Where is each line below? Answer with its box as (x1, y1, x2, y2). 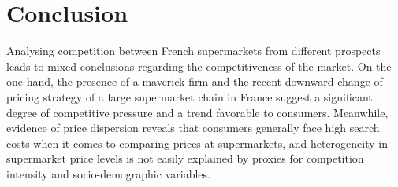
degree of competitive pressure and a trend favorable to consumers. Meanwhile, (6, 104, 389, 120)
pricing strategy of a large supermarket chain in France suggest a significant (6, 88, 373, 104)
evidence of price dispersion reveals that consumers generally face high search (6, 119, 380, 136)
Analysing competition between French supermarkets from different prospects (6, 42, 381, 59)
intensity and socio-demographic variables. (6, 165, 210, 181)
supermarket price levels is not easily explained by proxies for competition (6, 150, 364, 167)
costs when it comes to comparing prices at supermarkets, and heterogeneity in (6, 134, 388, 151)
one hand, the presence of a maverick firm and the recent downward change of (6, 73, 383, 90)
